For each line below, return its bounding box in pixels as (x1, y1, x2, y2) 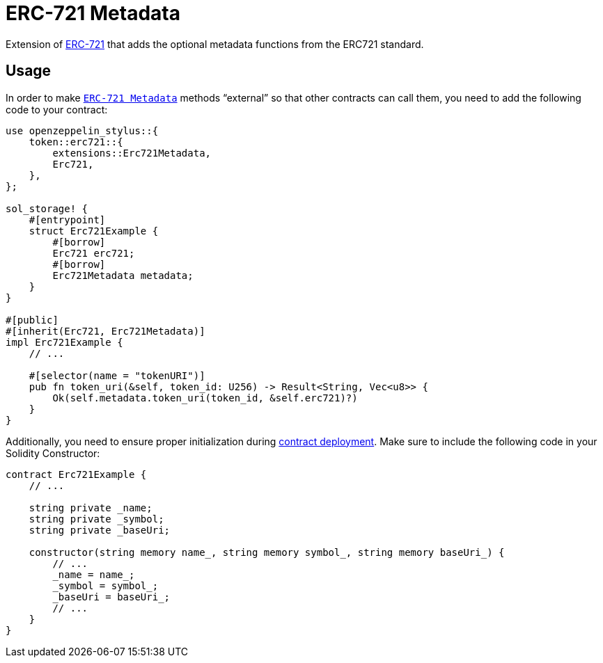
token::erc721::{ (29, 136, 123, 147)
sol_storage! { (6, 202, 88, 214)
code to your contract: (6, 103, 108, 115)
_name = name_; (52, 568, 135, 580)
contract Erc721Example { (6, 468, 147, 480)
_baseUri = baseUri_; (52, 591, 171, 602)
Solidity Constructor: (6, 447, 100, 459)
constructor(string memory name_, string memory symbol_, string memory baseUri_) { (29, 546, 505, 558)
